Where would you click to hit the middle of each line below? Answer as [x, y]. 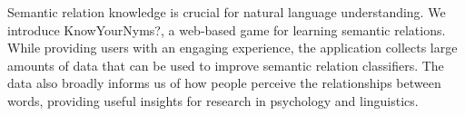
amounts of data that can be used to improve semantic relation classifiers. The [226, 65]
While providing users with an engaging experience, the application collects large [232, 48]
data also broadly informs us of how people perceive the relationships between [224, 83]
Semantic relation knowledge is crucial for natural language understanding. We [227, 12]
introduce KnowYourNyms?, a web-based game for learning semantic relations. [227, 29]
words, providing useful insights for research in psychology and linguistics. [213, 100]
